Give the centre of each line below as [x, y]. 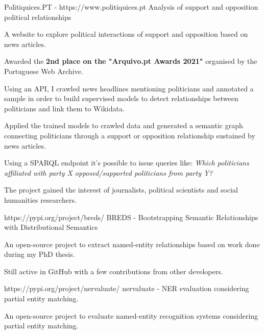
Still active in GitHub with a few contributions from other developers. [114, 271]
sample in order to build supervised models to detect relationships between [121, 98]
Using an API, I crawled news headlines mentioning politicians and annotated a [129, 88]
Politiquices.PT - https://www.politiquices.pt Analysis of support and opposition [131, 7]
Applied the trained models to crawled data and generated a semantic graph [124, 125]
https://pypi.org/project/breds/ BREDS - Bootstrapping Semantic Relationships [131, 217]
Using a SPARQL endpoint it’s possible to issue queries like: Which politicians [127, 163]
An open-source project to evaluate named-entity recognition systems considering [131, 315]
